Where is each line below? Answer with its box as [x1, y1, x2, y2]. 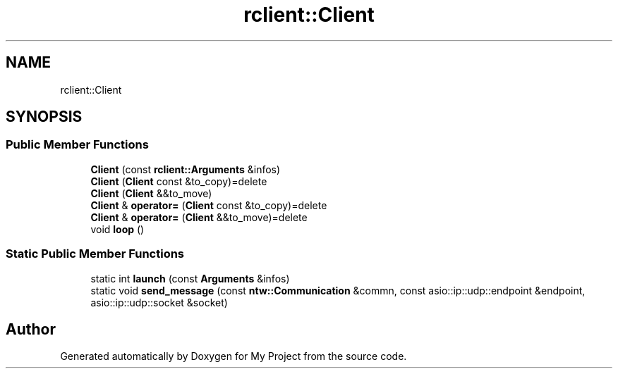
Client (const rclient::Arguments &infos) [90, 163, 281, 175]
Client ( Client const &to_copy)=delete [90, 175, 267, 187]
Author [6, 320, 56, 338]
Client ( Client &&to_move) [90, 187, 212, 199]
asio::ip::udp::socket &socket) [90, 296, 228, 308]
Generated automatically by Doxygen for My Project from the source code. [60, 350, 407, 363]
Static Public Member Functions [6, 247, 185, 261]
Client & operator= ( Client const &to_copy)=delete [90, 199, 327, 211]
